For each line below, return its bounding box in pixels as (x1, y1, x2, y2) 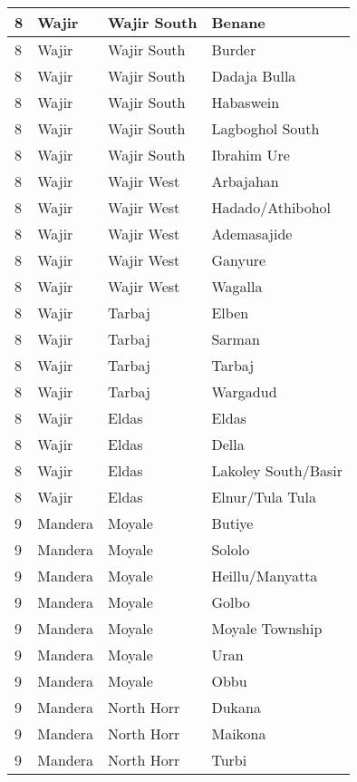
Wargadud (211, 381, 277, 402)
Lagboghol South (211, 118, 320, 139)
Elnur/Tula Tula (211, 486, 316, 507)
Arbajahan (211, 171, 279, 191)
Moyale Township (211, 618, 323, 639)
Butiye (211, 513, 254, 533)
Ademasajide (211, 223, 293, 244)
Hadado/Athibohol (211, 197, 332, 218)
